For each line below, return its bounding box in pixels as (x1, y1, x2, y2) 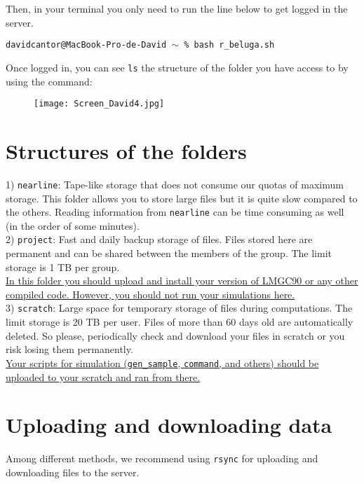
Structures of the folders (6, 136, 247, 165)
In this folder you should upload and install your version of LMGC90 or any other (6, 273, 358, 288)
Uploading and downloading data (6, 410, 332, 439)
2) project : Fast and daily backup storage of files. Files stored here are (6, 232, 313, 247)
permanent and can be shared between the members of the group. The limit (6, 246, 332, 261)
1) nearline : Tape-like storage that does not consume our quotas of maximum (6, 177, 344, 191)
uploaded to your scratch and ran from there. (6, 369, 201, 384)
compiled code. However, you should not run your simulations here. (6, 286, 295, 301)
